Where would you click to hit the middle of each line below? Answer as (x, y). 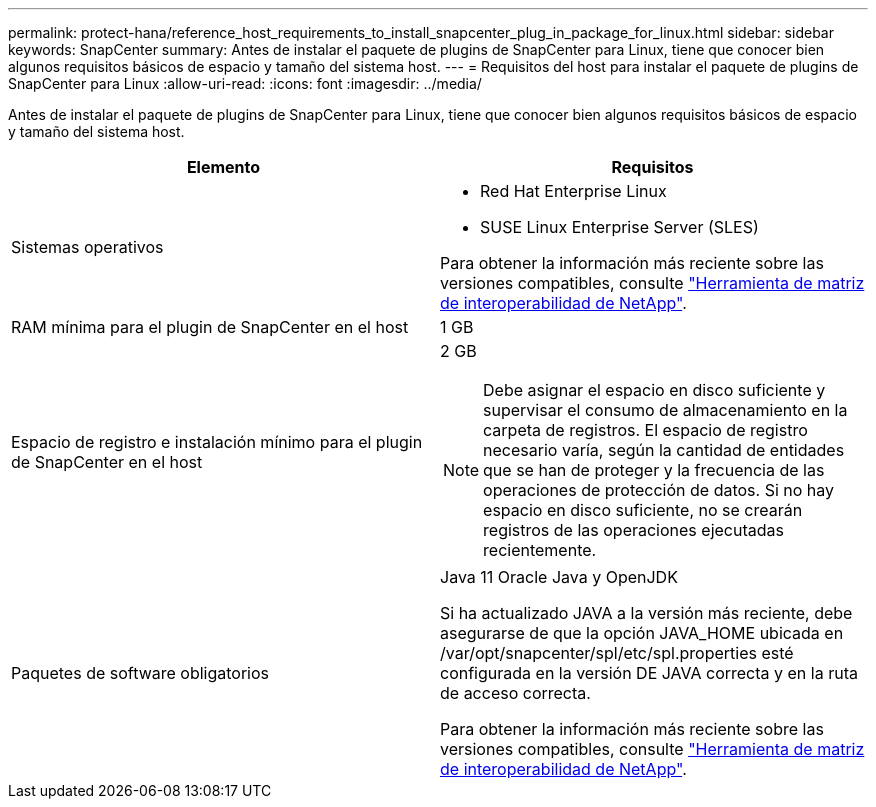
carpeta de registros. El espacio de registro (645, 430)
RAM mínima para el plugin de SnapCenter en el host (210, 327)
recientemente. (540, 550)
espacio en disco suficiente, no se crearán (643, 510)
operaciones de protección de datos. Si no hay (659, 490)
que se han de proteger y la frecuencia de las (654, 470)
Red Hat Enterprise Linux (573, 191)
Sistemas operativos (87, 247)
